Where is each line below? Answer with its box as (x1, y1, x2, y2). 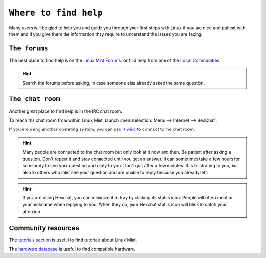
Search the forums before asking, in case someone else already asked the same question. (22, 80, 205, 86)
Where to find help (9, 7, 103, 18)
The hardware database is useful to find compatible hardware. (9, 246, 135, 252)
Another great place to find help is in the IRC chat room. (9, 108, 123, 114)
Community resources (9, 224, 80, 232)
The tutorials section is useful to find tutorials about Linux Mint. (9, 237, 137, 243)
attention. (22, 208, 42, 214)
